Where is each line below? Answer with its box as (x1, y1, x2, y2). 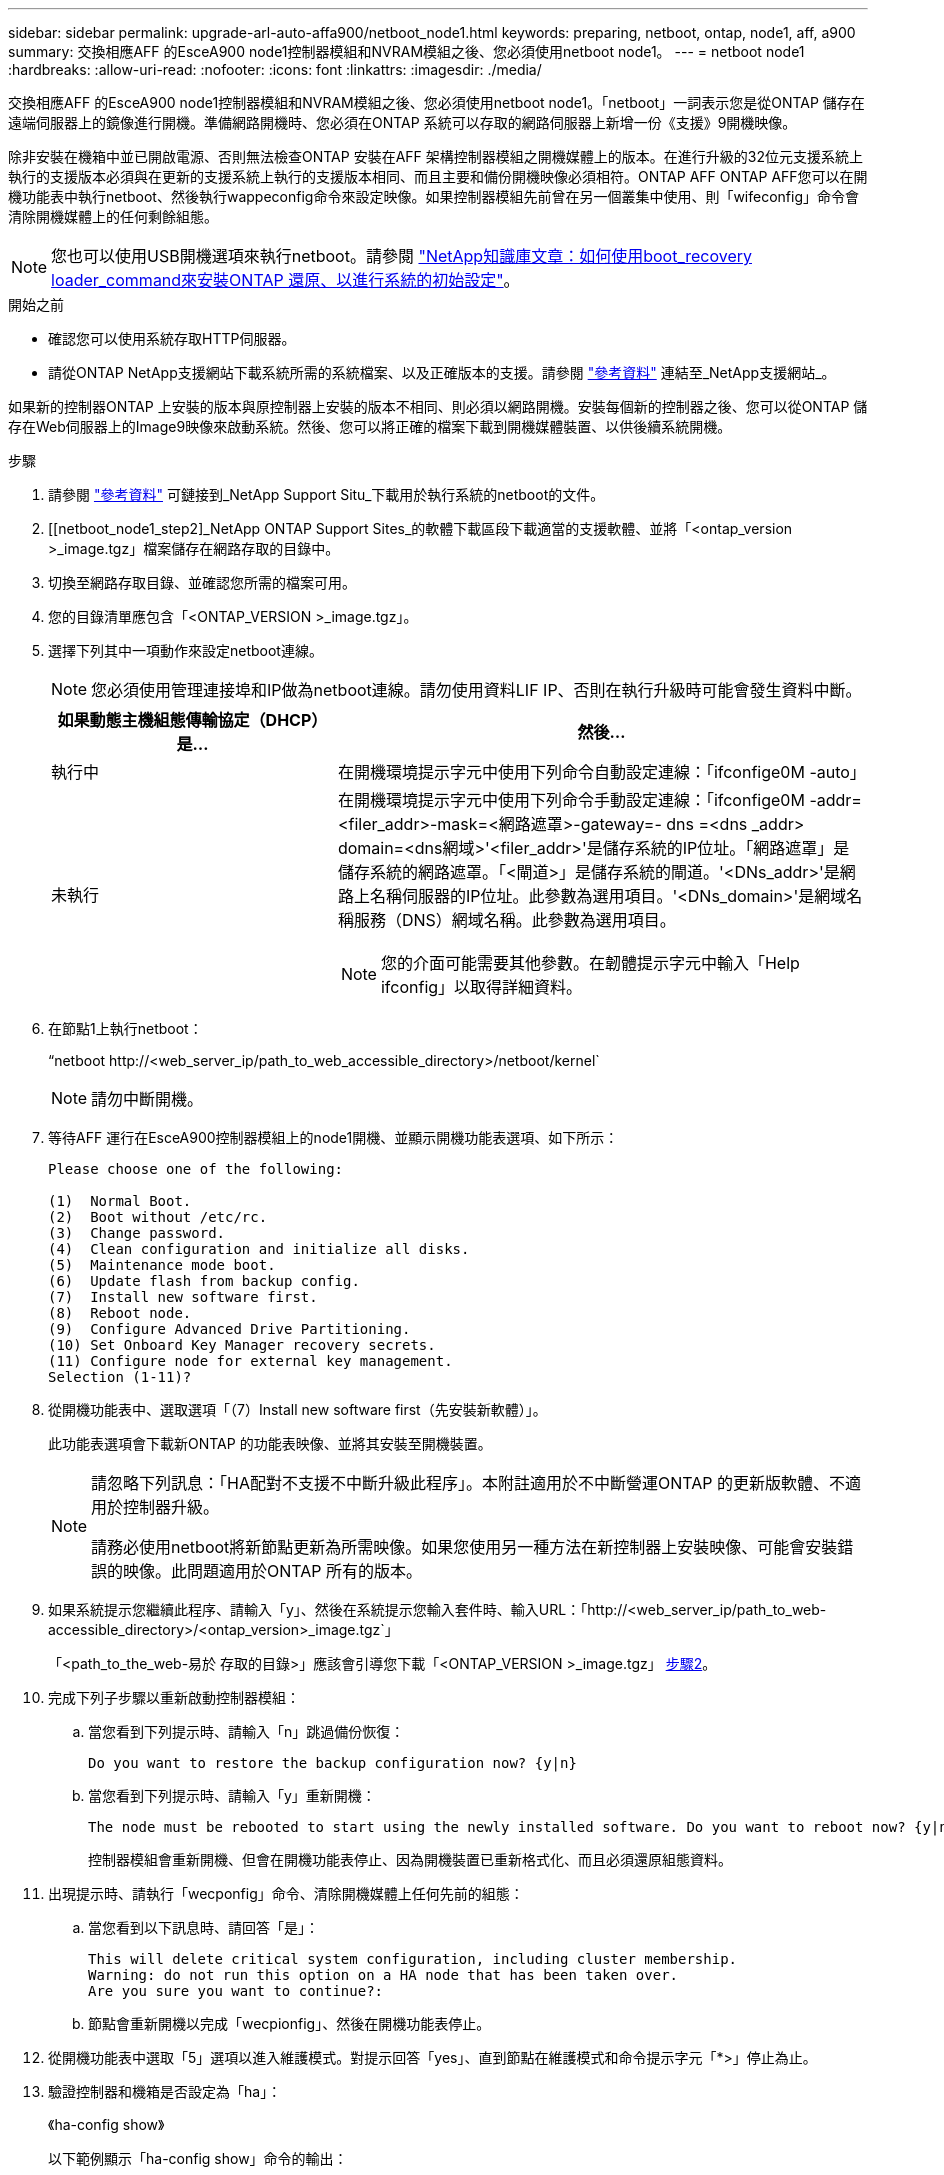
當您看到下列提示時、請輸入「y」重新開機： (88, 1787, 376, 1804)
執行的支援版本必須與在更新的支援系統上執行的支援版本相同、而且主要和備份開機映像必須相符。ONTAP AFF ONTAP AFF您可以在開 (8, 168, 868, 185)
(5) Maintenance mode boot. (48, 1257, 276, 1273)
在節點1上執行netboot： (48, 1020, 203, 1037)
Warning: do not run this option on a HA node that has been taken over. (88, 1967, 679, 1983)
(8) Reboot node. (48, 1305, 192, 1321)
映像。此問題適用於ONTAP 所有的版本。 (123, 1561, 423, 1581)
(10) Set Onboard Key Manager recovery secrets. (48, 1337, 436, 1353)
